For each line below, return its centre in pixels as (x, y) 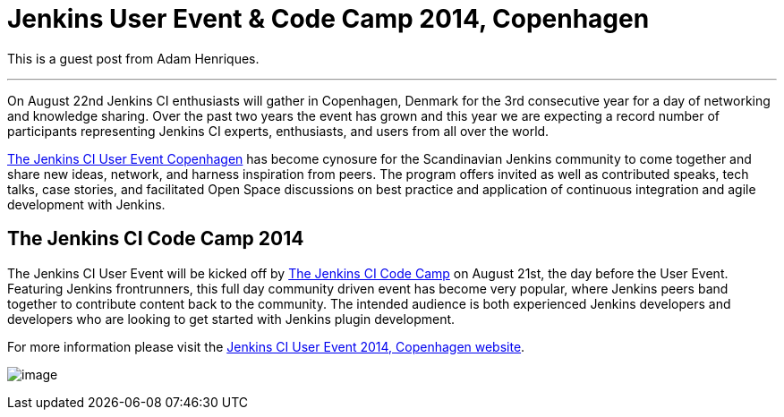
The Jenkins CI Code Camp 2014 (156, 239)
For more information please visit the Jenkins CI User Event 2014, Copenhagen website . (266, 346)
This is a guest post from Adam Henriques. (133, 58)
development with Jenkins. (86, 204)
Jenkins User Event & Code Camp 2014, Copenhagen (328, 19)
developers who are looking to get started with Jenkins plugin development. (231, 319)
